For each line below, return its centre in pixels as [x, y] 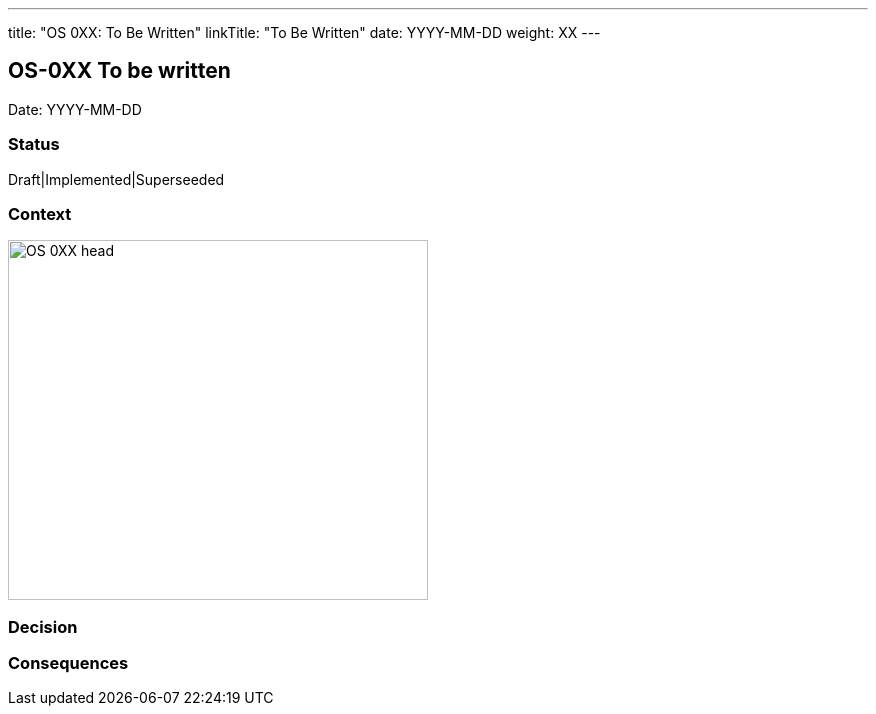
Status [34, 144]
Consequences [68, 663]
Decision [43, 626]
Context [40, 213]
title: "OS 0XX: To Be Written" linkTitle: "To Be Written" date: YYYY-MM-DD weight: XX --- [304, 32]
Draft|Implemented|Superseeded [116, 179]
